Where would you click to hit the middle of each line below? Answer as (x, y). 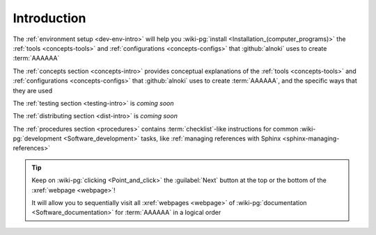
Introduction (49, 18)
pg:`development (37, 138)
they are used (32, 90)
